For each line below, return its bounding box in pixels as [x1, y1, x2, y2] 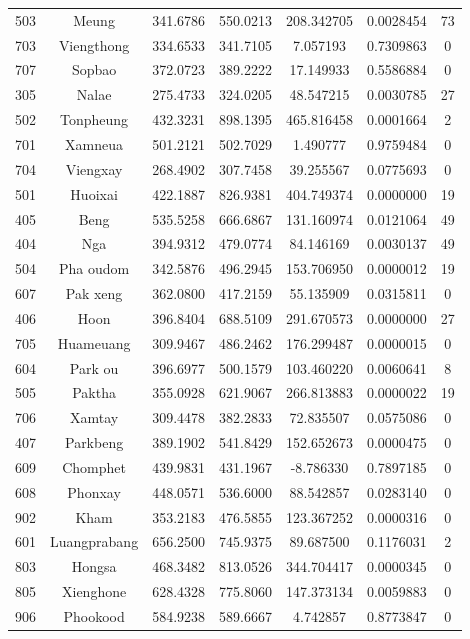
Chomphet [62, 456, 126, 477]
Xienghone [61, 581, 127, 602]
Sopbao [71, 59, 117, 80]
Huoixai [70, 183, 118, 204]
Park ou [69, 357, 119, 378]
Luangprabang [50, 531, 139, 552]
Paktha [72, 382, 116, 403]
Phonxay [67, 481, 121, 502]
